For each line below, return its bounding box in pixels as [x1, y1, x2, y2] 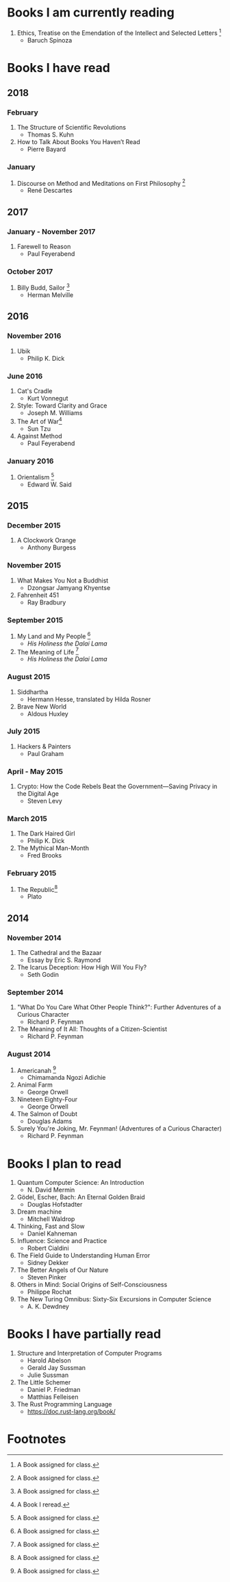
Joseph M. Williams [27, 409, 83, 417]
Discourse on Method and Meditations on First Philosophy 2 [16, 178, 186, 187]
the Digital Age [16, 790, 60, 798]
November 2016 [7, 331, 62, 341]
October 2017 [7, 267, 53, 276]
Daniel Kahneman [27, 1229, 77, 1238]
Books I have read [7, 60, 111, 75]
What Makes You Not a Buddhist [16, 576, 109, 585]
